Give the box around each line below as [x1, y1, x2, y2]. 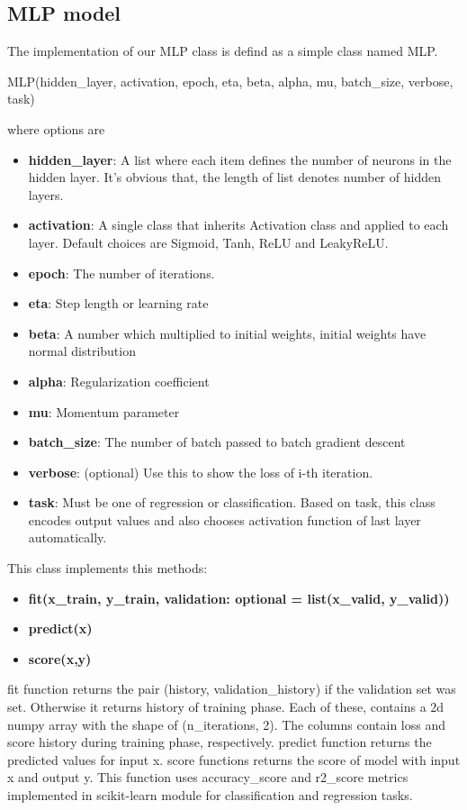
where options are [7, 119, 105, 138]
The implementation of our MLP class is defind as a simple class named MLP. [7, 41, 438, 60]
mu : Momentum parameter [28, 402, 180, 421]
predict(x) [28, 619, 93, 638]
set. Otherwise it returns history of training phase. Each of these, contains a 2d [7, 697, 445, 716]
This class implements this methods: [7, 559, 208, 578]
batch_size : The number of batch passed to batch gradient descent [28, 432, 406, 451]
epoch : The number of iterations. [28, 263, 215, 282]
